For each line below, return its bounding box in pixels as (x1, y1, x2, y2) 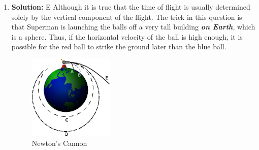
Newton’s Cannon (31, 137, 87, 148)
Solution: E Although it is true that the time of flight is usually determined (11, 2, 250, 12)
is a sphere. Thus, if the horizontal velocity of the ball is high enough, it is (11, 31, 243, 42)
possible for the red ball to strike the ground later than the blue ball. (11, 41, 226, 52)
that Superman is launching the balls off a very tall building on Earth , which (11, 21, 255, 32)
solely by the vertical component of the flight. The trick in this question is (11, 11, 242, 22)
